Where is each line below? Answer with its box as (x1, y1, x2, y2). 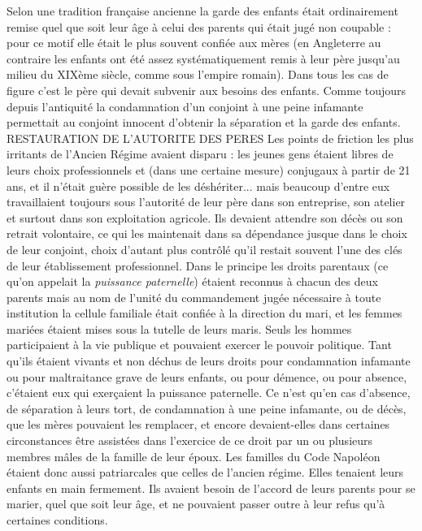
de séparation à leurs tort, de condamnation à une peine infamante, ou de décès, (7, 399, 407, 417)
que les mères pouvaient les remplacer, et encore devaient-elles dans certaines (7, 416, 390, 433)
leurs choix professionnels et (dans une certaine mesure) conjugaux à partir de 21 (7, 161, 411, 178)
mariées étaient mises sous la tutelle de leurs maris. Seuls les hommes (7, 320, 352, 337)
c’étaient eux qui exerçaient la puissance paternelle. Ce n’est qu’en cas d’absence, (7, 384, 411, 401)
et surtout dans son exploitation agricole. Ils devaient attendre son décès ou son (7, 209, 403, 226)
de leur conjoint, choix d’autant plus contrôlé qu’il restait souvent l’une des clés (7, 240, 402, 257)
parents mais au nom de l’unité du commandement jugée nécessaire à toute (7, 288, 381, 305)
